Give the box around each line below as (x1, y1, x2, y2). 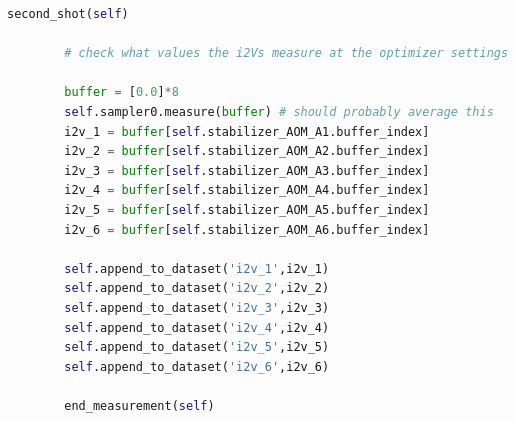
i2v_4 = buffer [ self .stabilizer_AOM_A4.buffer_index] (64, 183, 430, 198)
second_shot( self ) (7, 7, 129, 21)
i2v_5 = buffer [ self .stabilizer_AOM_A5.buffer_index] (64, 202, 430, 217)
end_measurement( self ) (64, 398, 215, 413)
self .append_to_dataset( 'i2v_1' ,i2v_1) (64, 261, 330, 276)
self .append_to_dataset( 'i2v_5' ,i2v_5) (64, 340, 330, 355)
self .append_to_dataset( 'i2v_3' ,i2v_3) (64, 300, 330, 315)
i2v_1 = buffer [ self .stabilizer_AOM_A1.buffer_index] (64, 124, 430, 139)
